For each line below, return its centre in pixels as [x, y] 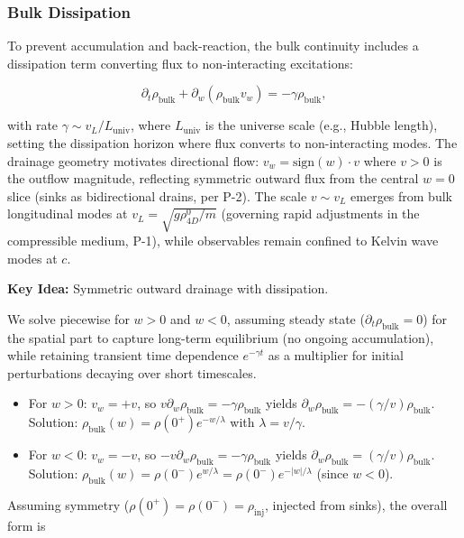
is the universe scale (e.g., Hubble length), [321, 125]
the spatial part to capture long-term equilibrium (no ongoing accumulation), [221, 337]
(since [332, 473]
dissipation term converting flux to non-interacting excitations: [180, 63]
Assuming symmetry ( [68, 504]
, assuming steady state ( [296, 318]
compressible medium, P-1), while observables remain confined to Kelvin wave [223, 241]
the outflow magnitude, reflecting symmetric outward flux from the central [213, 178]
